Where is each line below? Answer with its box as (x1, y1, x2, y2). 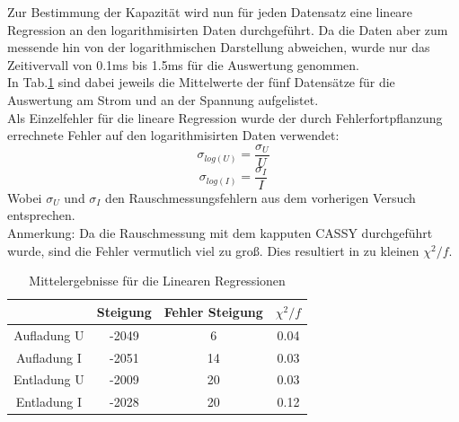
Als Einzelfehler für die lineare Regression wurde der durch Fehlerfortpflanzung (7, 108, 443, 127)
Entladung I (15, 392, 83, 411)
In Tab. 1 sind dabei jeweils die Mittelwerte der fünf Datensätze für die (7, 73, 395, 92)
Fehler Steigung (163, 302, 263, 321)
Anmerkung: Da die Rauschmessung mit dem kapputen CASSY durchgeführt (7, 224, 433, 242)
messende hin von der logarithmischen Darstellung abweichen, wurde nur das (7, 38, 430, 57)
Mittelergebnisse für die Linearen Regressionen (29, 271, 286, 290)
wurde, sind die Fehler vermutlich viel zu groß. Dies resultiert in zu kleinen (7, 241, 419, 259)
